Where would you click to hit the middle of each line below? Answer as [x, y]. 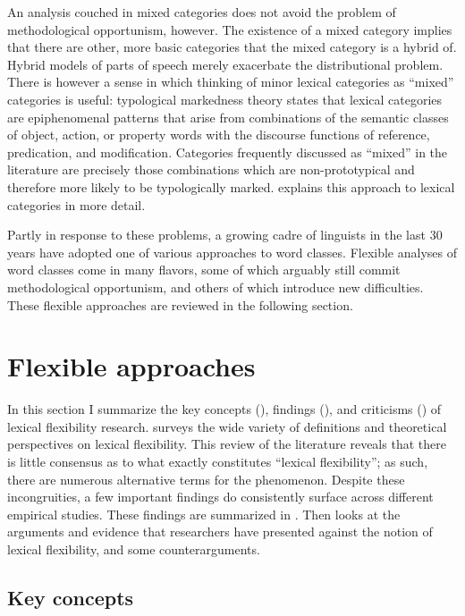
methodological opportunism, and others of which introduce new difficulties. [216, 287]
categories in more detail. [76, 204]
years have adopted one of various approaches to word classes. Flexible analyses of [232, 252]
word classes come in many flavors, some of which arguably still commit [204, 270]
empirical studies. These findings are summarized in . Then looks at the [204, 514]
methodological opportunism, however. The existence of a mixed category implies [230, 29]
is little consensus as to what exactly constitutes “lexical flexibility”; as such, [218, 461]
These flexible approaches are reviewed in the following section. [180, 304]
